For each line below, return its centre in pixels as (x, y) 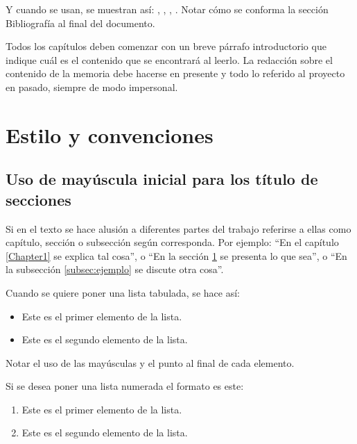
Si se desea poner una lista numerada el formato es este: (125, 386)
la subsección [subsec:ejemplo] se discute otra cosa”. (115, 269)
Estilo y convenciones (110, 134)
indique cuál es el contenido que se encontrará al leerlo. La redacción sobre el (169, 59)
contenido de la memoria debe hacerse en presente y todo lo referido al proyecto (175, 73)
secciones (38, 199)
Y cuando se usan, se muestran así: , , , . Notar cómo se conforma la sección (167, 9)
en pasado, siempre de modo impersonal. (92, 87)
